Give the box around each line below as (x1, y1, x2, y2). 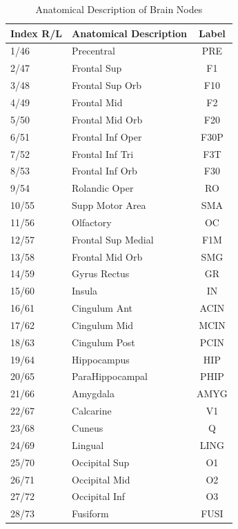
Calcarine (72, 403, 112, 418)
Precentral (72, 43, 115, 58)
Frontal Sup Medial (72, 232, 154, 246)
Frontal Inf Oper (72, 129, 142, 143)
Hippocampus (72, 352, 130, 366)
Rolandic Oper (72, 181, 134, 195)
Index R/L (10, 26, 63, 40)
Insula (72, 283, 98, 298)
